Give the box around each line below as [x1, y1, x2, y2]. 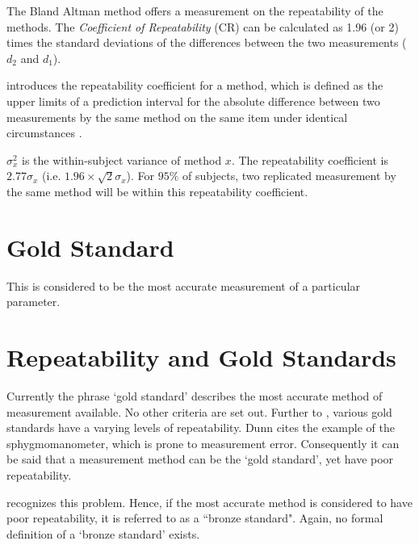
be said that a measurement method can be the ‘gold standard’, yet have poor [6, 451, 394, 467]
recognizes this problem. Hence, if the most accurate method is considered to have [6, 493, 413, 510]
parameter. [6, 293, 61, 310]
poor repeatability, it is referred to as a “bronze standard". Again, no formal [6, 509, 383, 526]
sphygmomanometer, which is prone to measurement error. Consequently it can [6, 434, 400, 451]
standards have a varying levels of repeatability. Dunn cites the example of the [6, 419, 395, 436]
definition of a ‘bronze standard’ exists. [6, 525, 200, 542]
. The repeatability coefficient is [231, 151, 389, 168]
